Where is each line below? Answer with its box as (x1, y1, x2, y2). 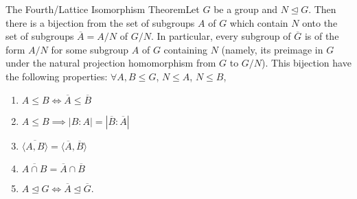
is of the (304, 29, 339, 43)
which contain (229, 15, 288, 30)
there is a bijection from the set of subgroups (5, 15, 195, 30)
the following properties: (5, 69, 108, 83)
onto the (302, 15, 338, 30)
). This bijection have (262, 56, 352, 70)
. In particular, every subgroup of (150, 29, 291, 43)
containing (163, 42, 208, 56)
